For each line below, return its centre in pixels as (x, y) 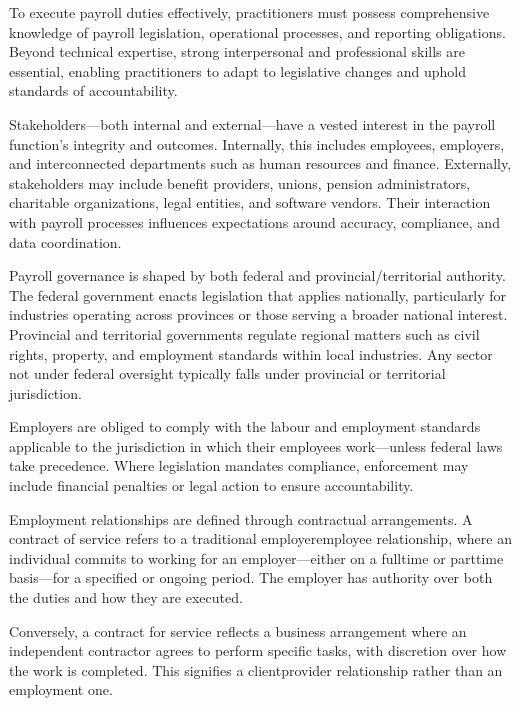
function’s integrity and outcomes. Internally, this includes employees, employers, (257, 143)
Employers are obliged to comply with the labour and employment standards (245, 426)
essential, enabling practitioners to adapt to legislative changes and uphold (238, 70)
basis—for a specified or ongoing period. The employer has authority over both (251, 577)
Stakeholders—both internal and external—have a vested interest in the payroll (252, 123)
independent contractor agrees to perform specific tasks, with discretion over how (258, 650)
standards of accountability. (93, 90)
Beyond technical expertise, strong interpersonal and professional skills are (237, 51)
